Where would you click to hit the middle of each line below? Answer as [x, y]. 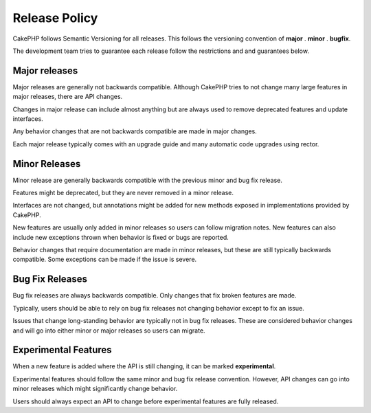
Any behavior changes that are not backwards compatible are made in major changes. [135, 131]
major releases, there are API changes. [68, 97]
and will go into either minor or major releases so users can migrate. [109, 331]
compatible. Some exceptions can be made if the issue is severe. [105, 259]
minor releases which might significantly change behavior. [95, 389]
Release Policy [55, 18]
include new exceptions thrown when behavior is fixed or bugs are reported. [121, 237]
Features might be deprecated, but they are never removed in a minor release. [123, 193]
